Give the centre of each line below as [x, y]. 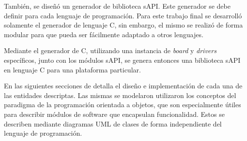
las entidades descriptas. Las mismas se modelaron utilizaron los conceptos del [120, 95]
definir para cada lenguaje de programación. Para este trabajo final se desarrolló [123, 15]
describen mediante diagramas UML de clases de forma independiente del [113, 123]
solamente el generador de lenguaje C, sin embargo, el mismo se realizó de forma [123, 25]
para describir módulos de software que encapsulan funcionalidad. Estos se [114, 114]
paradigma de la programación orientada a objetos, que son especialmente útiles [123, 105]
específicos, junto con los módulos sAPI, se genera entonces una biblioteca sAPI [122, 60]
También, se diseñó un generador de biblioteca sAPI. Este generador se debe [117, 6]
